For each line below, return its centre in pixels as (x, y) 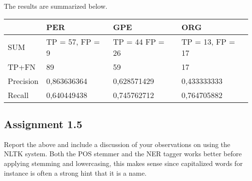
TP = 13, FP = (208, 41)
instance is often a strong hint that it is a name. (75, 173)
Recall (18, 95)
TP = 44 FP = (139, 41)
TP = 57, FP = (73, 41)
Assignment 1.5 (43, 123)
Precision (23, 81)
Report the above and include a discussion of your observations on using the (117, 144)
